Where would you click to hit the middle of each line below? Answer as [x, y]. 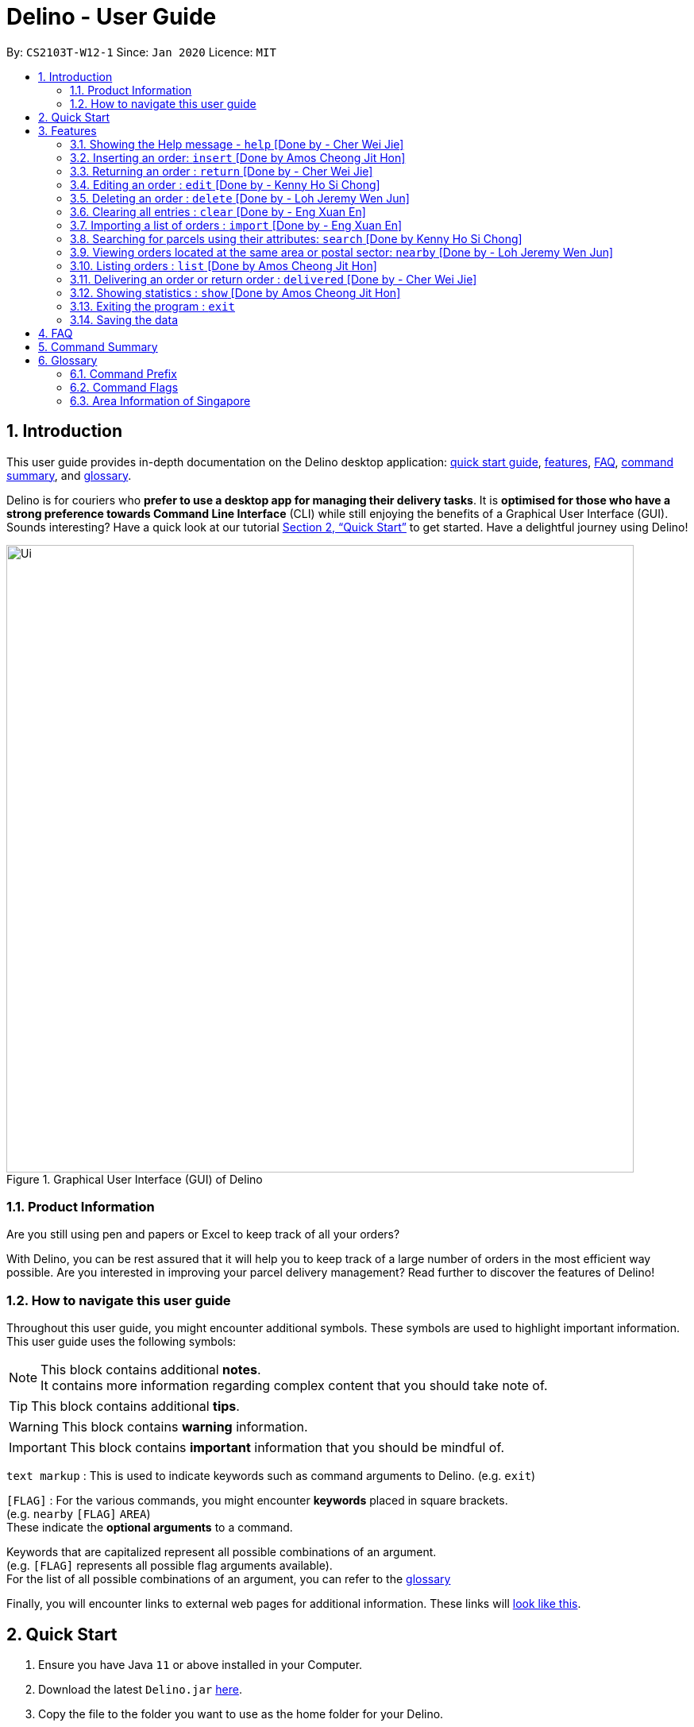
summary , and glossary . [69, 475]
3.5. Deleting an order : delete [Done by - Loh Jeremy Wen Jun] [240, 198]
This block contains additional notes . [151, 1370]
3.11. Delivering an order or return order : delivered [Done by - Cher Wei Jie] [274, 279]
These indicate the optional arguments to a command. [150, 1528]
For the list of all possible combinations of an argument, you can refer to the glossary [229, 1579]
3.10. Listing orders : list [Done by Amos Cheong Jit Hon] [224, 265]
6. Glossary [68, 360]
